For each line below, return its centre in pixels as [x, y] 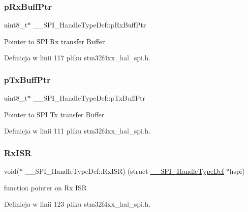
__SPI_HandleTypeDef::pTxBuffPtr [89, 98]
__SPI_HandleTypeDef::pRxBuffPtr [90, 25]
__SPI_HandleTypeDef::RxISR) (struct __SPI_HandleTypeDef [124, 171]
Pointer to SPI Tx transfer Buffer [54, 114]
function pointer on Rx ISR [46, 187]
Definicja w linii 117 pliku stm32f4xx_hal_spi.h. [77, 58]
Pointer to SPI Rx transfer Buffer [55, 41]
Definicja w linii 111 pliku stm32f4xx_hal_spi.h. [77, 131]
